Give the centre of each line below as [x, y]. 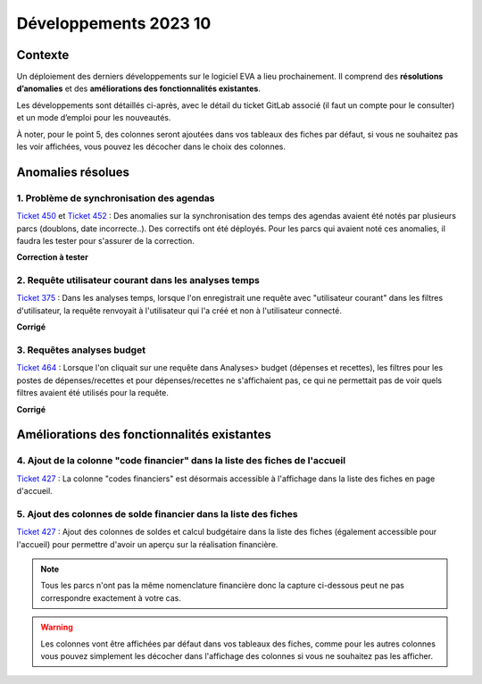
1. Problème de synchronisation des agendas [116, 198]
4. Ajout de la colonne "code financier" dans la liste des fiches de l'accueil [181, 461]
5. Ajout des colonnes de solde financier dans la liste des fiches [157, 513]
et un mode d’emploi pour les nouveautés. [94, 118]
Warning [57, 627]
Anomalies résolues [73, 172]
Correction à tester [52, 257]
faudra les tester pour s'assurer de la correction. [106, 240]
